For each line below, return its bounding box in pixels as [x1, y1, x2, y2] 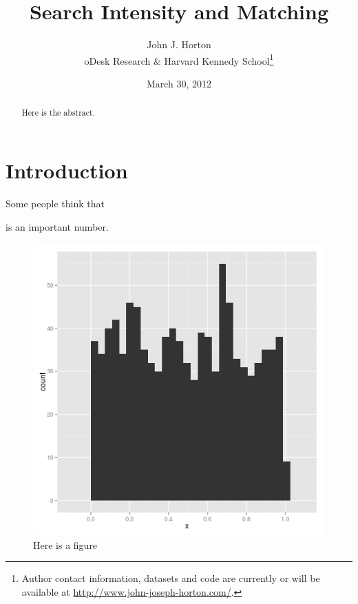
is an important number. [6, 219, 109, 233]
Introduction [6, 156, 128, 185]
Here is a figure [33, 537, 98, 552]
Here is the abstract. [21, 107, 96, 118]
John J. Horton [147, 37, 211, 52]
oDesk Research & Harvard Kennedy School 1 [84, 51, 274, 67]
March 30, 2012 [146, 76, 212, 90]
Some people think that [6, 196, 105, 210]
